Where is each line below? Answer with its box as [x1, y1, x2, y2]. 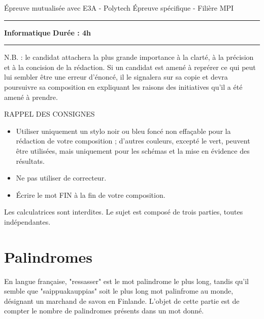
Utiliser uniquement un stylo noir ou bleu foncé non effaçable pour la [16, 125, 231, 136]
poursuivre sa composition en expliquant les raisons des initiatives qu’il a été [4, 81, 243, 92]
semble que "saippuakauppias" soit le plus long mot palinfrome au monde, [4, 286, 234, 296]
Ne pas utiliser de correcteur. [16, 172, 107, 183]
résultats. [16, 155, 45, 166]
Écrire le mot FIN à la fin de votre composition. [16, 189, 166, 200]
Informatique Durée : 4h [4, 27, 91, 38]
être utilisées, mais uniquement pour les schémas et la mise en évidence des [16, 145, 250, 156]
